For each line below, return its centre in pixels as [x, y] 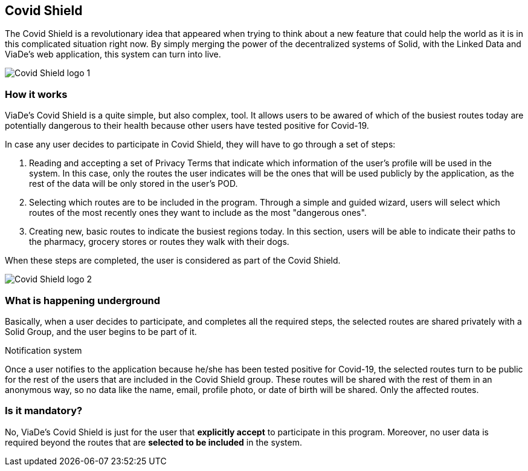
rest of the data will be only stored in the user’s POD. [134, 184]
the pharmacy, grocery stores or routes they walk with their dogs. [159, 242]
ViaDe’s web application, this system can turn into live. [113, 54]
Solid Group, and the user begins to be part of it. [101, 331]
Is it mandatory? [44, 411]
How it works [36, 94]
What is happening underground [83, 300]
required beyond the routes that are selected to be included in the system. [153, 442]
